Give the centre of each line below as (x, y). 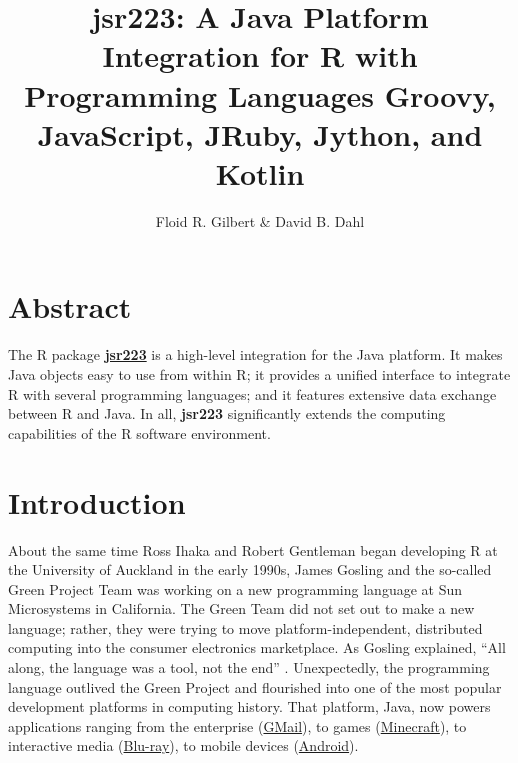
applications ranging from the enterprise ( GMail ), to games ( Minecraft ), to (237, 725)
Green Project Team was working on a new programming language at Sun (235, 588)
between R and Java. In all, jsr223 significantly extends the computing (227, 413)
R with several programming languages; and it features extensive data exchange (252, 393)
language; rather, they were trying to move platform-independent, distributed (245, 627)
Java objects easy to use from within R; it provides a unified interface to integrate (259, 374)
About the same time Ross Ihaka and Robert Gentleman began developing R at (253, 549)
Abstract (70, 306)
